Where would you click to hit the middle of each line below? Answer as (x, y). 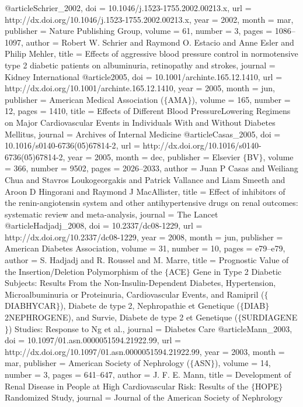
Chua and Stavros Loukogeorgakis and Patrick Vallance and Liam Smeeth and (145, 179)
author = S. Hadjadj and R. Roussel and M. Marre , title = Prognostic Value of (147, 260)
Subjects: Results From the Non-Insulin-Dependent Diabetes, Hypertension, (140, 283)
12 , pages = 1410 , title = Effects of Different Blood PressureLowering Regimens (148, 111)
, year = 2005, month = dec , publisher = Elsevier (151, 156)
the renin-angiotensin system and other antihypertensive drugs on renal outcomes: (151, 203)
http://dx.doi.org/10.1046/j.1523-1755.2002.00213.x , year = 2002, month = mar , (149, 19)
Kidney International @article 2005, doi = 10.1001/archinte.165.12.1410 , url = (144, 76)
